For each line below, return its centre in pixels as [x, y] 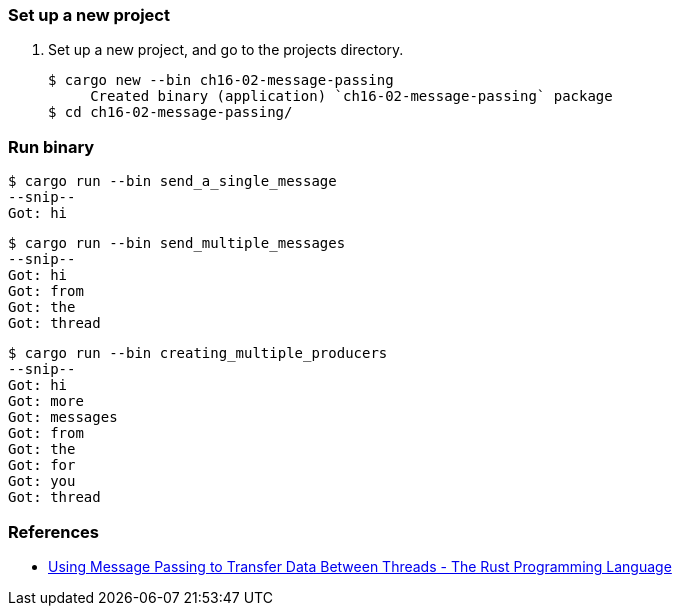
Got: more [46, 401]
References [53, 531]
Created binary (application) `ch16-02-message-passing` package [351, 96]
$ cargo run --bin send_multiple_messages [177, 243]
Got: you [42, 481]
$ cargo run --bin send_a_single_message [172, 181]
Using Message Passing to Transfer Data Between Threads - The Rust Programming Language [360, 566]
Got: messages [63, 417]
